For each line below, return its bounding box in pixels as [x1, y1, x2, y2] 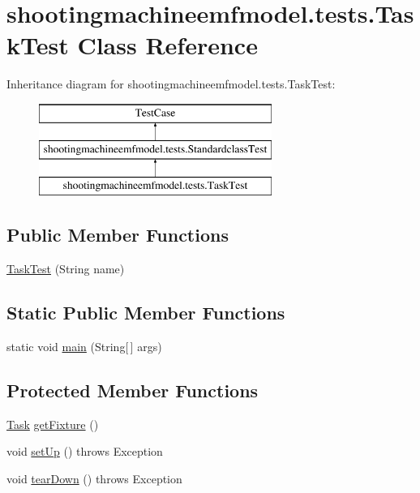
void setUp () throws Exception [6, 443, 163, 460]
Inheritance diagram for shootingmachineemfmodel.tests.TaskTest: [6, 75, 336, 92]
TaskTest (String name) [6, 260, 125, 277]
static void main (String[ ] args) [6, 337, 162, 354]
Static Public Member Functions [6, 300, 285, 325]
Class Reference [77, 28, 258, 62]
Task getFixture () [6, 415, 99, 432]
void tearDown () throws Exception [6, 469, 182, 487]
